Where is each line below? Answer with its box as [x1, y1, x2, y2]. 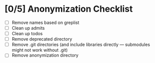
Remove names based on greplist [11, 20, 79, 25]
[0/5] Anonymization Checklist [4, 3, 133, 15]
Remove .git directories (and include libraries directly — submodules [11, 42, 150, 47]
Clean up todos [11, 31, 43, 37]
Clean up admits [11, 25, 45, 31]
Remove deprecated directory [11, 36, 72, 42]
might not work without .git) [11, 47, 68, 53]
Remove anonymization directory [11, 52, 79, 58]
